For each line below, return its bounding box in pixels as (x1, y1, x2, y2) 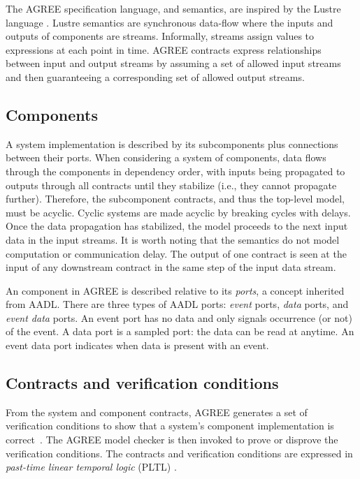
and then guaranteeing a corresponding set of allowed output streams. (6, 69, 305, 84)
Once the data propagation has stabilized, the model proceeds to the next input (6, 219, 348, 233)
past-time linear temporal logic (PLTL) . (6, 459, 177, 474)
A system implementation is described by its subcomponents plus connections (6, 136, 338, 151)
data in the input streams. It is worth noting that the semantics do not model (6, 232, 340, 246)
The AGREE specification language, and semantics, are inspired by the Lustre (6, 1, 341, 15)
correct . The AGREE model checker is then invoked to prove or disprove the (6, 432, 338, 447)
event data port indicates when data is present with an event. (6, 338, 269, 353)
